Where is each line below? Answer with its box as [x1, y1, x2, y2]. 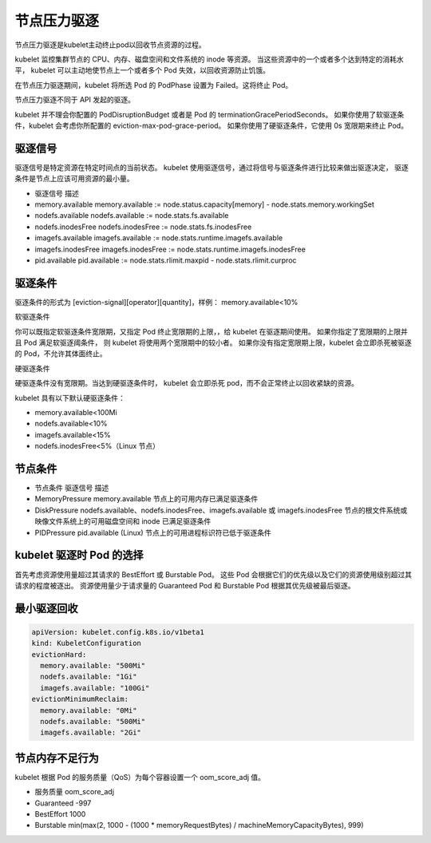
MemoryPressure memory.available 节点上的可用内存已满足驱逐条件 [34, 494, 259, 504]
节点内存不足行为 [14, 751, 99, 765]
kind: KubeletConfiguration [31, 639, 141, 648]
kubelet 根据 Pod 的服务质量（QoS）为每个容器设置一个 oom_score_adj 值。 [14, 772, 266, 782]
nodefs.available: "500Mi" [40, 717, 146, 726]
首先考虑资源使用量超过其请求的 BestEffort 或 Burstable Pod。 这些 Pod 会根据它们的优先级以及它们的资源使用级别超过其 [14, 569, 413, 579]
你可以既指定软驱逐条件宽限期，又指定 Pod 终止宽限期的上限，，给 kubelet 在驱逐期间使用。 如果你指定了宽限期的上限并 [14, 327, 409, 336]
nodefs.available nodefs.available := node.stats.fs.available [34, 211, 229, 220]
